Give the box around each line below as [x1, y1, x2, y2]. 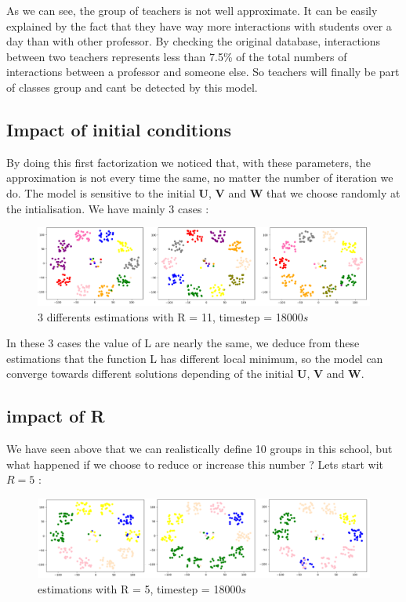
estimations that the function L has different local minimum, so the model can [6, 350, 383, 366]
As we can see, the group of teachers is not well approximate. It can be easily [6, 2, 378, 18]
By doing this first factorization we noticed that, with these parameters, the [6, 154, 371, 170]
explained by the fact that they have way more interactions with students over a [6, 17, 392, 34]
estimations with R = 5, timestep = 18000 [38, 581, 241, 597]
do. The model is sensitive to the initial [6, 184, 195, 201]
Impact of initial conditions [6, 117, 231, 141]
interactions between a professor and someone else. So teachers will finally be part [6, 63, 400, 80]
